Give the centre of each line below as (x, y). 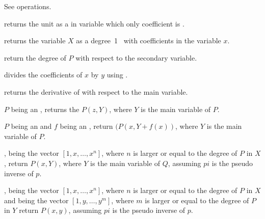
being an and (31, 126)
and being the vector (36, 200)
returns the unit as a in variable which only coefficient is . (94, 23)
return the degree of (35, 57)
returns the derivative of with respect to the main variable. (96, 91)
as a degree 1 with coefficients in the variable (149, 40)
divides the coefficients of (43, 75)
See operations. (28, 6)
